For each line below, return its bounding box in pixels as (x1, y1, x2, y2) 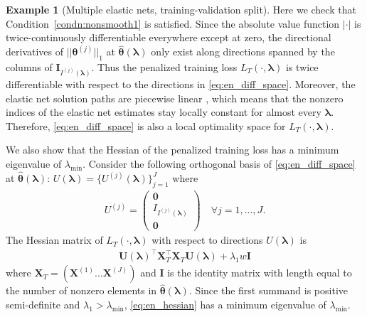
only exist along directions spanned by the (151, 44, 335, 59)
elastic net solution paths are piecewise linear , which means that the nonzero (6, 90, 344, 105)
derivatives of (6, 44, 64, 59)
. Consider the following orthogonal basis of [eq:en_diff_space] (83, 156, 356, 171)
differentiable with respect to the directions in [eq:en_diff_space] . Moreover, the (6, 77, 356, 92)
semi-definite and (6, 297, 80, 312)
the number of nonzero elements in (6, 283, 157, 298)
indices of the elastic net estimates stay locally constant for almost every (6, 104, 321, 119)
